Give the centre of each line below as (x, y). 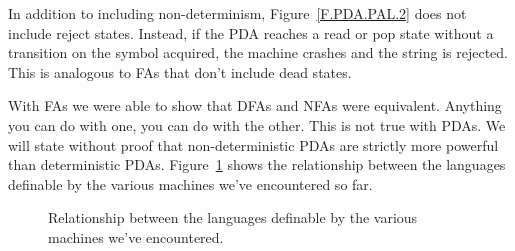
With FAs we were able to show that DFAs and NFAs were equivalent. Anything (255, 105)
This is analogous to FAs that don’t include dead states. (180, 71)
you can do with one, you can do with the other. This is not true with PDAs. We (257, 124)
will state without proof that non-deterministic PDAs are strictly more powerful (253, 144)
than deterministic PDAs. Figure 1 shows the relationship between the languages (257, 164)
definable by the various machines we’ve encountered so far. (190, 183)
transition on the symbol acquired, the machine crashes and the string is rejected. (258, 52)
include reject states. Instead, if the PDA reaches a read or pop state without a (251, 32)
